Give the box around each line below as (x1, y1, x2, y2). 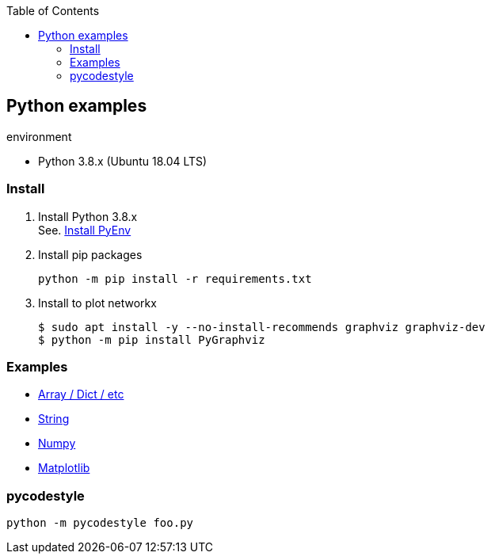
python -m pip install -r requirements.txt (38, 272, 312, 285)
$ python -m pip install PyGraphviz (38, 333, 265, 346)
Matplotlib (38, 461, 90, 475)
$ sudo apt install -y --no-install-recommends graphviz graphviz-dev (38, 320, 485, 333)
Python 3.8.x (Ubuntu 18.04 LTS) (38, 154, 207, 168)
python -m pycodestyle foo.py (6, 516, 194, 530)
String (38, 412, 70, 426)
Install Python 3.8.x (38, 209, 138, 223)
